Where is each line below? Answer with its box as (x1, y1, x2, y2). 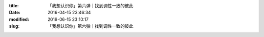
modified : (9, 16, 29, 22)
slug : (9, 23, 20, 29)
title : (9, 3, 19, 8)
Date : (9, 10, 21, 16)
